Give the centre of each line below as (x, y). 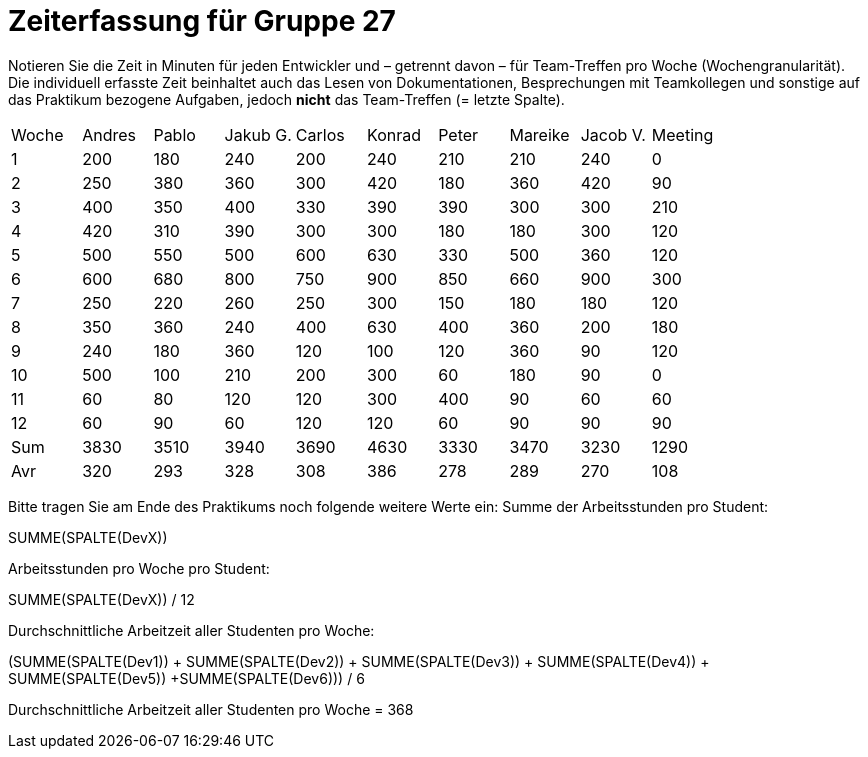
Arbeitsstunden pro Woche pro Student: (139, 568)
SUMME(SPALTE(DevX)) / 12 (101, 599)
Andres (109, 134)
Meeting (682, 134)
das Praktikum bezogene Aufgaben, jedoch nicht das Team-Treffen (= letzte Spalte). (286, 99)
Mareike (539, 134)
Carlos (320, 134)
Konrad (394, 134)
